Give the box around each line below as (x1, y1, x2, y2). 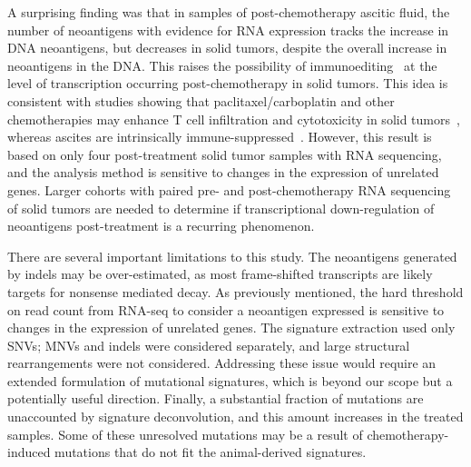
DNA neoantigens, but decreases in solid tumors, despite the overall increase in (7, 38, 447, 57)
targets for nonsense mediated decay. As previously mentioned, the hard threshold (7, 282, 464, 301)
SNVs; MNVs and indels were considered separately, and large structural (7, 335, 410, 354)
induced (7, 442, 51, 462)
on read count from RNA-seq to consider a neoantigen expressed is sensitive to (7, 300, 445, 319)
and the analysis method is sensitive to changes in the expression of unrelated (7, 163, 439, 182)
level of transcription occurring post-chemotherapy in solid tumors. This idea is (7, 74, 448, 93)
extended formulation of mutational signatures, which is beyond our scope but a (7, 371, 453, 390)
